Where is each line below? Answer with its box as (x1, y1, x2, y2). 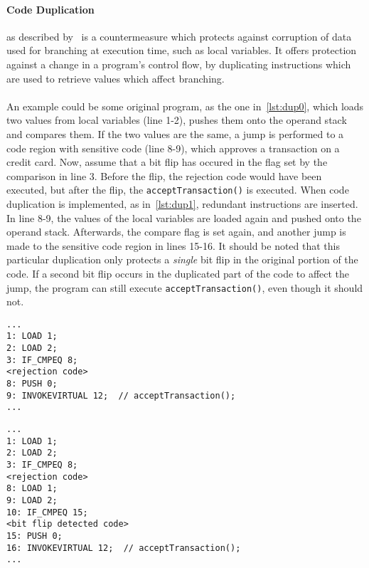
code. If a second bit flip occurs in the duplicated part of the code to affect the (6, 265, 350, 280)
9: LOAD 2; (6, 495, 58, 505)
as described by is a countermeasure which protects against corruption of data (6, 28, 352, 43)
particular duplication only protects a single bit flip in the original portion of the (6, 252, 358, 267)
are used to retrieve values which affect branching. (6, 70, 225, 85)
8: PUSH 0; (6, 379, 58, 389)
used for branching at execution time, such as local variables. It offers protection (6, 43, 357, 58)
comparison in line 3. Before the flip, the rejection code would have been (6, 168, 322, 183)
